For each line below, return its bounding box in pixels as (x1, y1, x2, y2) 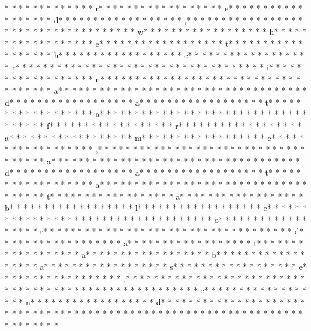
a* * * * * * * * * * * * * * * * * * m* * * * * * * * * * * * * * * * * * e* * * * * (5, 131, 304, 143)
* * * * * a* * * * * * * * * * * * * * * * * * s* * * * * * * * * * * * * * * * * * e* (5, 260, 307, 273)
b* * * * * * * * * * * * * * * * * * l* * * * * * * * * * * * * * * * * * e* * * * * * (5, 201, 307, 214)
